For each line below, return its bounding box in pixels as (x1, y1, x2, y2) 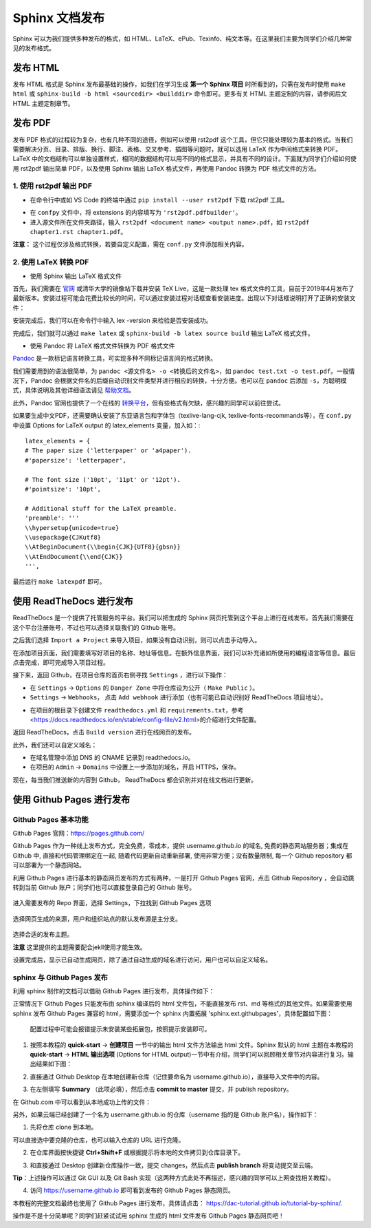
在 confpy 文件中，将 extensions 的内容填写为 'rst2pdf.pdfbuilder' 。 (30, 209, 242, 217)
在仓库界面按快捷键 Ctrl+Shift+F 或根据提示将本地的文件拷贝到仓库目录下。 (30, 1148, 244, 1156)
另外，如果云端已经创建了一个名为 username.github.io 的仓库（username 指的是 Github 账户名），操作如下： (12, 1110, 319, 1119)
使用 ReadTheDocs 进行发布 (12, 595, 133, 607)
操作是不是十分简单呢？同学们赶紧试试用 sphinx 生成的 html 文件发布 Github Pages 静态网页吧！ (12, 1211, 285, 1220)
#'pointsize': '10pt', (25, 485, 102, 493)
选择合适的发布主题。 (12, 930, 74, 939)
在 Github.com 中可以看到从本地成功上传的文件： (12, 1098, 152, 1106)
